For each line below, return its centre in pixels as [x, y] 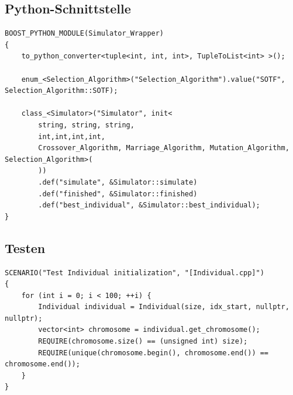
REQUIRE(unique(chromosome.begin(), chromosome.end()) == [154, 353]
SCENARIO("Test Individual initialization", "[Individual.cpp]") [135, 273]
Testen [25, 247]
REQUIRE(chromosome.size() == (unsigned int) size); [143, 342]
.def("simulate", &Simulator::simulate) [118, 182]
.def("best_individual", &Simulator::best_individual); [149, 205]
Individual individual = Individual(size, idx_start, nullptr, [164, 307]
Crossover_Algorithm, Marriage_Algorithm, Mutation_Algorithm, [164, 148]
